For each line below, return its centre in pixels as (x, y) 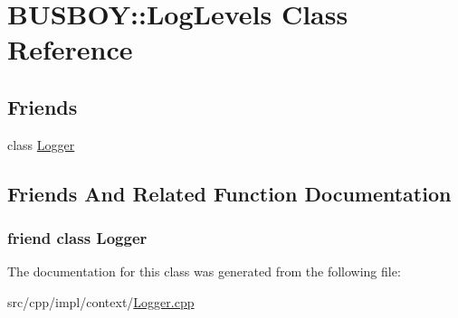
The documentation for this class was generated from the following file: (204, 271)
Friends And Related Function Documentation (229, 193)
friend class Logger (77, 238)
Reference (70, 49)
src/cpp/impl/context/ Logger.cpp (101, 301)
